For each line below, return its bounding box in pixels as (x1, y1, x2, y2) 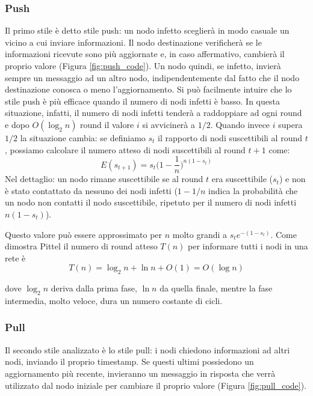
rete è (5, 251, 26, 264)
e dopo (5, 118, 29, 130)
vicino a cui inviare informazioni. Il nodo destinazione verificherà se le (5, 35, 262, 48)
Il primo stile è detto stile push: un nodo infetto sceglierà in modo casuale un (5, 24, 290, 37)
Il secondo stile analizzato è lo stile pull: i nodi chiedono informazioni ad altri (5, 343, 290, 356)
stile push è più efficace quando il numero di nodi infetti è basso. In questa (5, 94, 280, 107)
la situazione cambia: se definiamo (20, 131, 146, 144)
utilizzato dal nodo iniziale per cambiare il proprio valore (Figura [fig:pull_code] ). (5, 379, 307, 391)
